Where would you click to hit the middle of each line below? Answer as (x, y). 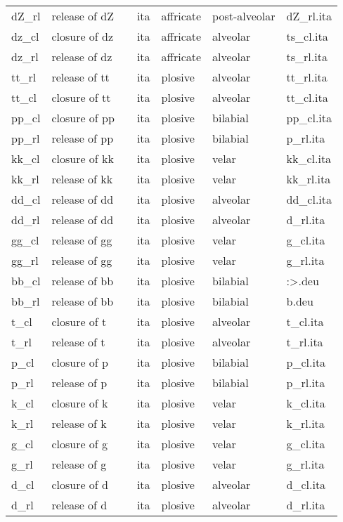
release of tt (80, 77)
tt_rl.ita (307, 77)
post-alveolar (244, 16)
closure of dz (83, 36)
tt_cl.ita (307, 97)
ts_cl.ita (307, 36)
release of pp (83, 138)
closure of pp (83, 118)
